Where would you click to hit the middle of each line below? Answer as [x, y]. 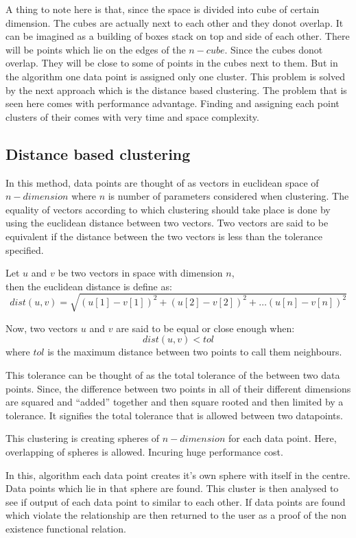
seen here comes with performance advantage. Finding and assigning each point [173, 103]
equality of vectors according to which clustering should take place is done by [168, 209]
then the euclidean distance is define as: [89, 286]
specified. [25, 249]
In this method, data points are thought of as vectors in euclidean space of [162, 182]
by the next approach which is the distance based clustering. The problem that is [176, 90]
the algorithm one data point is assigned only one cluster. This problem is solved [175, 76]
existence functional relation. [66, 528]
